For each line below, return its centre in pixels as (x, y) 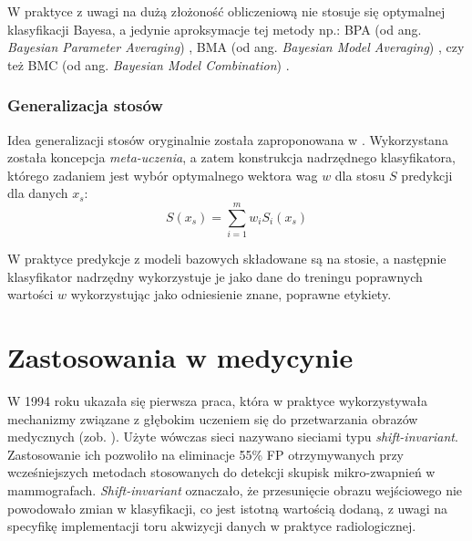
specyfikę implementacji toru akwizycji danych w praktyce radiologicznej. (212, 526)
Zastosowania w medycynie (180, 357)
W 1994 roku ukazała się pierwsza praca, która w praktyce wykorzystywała (217, 401)
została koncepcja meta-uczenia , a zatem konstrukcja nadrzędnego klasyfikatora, (231, 157)
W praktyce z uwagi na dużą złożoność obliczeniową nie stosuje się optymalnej (226, 11)
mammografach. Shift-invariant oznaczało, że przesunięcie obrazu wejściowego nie (235, 489)
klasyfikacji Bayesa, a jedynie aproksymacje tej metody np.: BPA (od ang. (215, 29)
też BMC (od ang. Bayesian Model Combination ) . (149, 64)
